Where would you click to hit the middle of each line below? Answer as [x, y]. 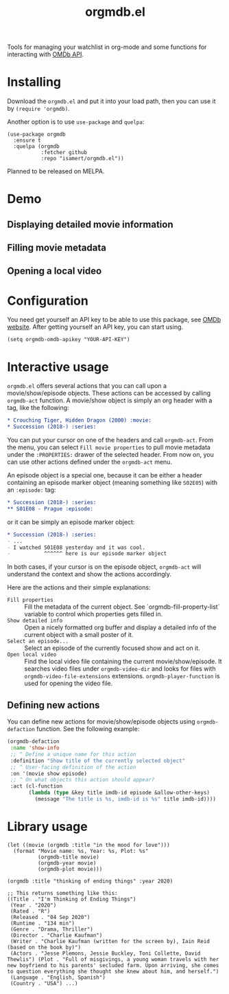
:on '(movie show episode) [49, 774]
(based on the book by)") [44, 947]
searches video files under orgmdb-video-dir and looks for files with [120, 669]
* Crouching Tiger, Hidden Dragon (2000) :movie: [80, 420]
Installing [34, 82]
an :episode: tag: [32, 490]
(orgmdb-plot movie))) [70, 869]
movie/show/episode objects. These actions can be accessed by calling [109, 393]
